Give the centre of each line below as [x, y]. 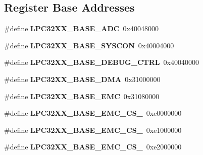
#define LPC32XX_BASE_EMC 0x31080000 [82, 96]
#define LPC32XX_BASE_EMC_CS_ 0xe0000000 [93, 113]
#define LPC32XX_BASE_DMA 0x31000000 [82, 79]
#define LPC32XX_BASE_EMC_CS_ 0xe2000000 [93, 147]
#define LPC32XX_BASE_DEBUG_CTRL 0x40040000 [101, 62]
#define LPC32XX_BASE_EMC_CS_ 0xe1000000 [93, 130]
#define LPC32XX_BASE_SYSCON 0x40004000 [89, 45]
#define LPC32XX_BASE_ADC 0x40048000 [81, 28]
